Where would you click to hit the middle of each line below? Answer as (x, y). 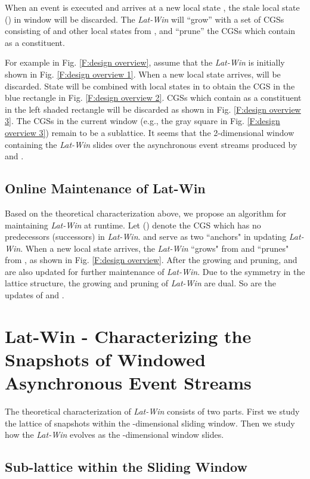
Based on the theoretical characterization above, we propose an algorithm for (146, 213)
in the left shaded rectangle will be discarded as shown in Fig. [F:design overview (153, 109)
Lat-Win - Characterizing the (128, 336)
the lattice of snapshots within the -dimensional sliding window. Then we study (150, 423)
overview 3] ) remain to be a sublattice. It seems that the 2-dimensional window (150, 132)
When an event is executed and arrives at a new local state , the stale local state (152, 7)
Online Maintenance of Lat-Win (105, 188)
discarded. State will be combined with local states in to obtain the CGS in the (150, 86)
